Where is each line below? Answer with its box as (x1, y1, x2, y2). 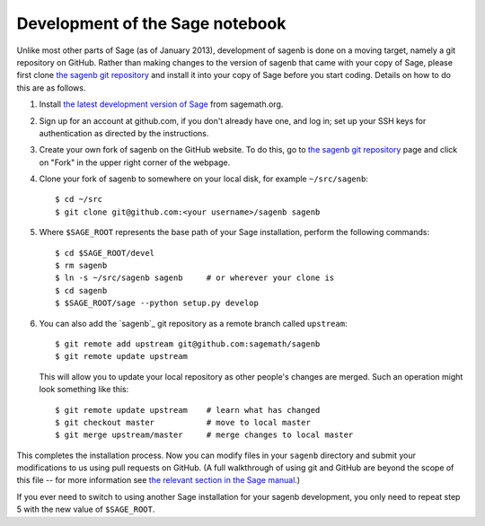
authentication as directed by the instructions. (39, 127, 209, 138)
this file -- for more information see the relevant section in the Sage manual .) (16, 475, 301, 486)
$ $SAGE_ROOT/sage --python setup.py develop (55, 298, 260, 309)
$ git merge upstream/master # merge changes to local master (55, 430, 354, 440)
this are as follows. (16, 82, 86, 93)
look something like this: (39, 384, 129, 395)
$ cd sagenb (55, 285, 108, 295)
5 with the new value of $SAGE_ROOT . (16, 504, 155, 515)
